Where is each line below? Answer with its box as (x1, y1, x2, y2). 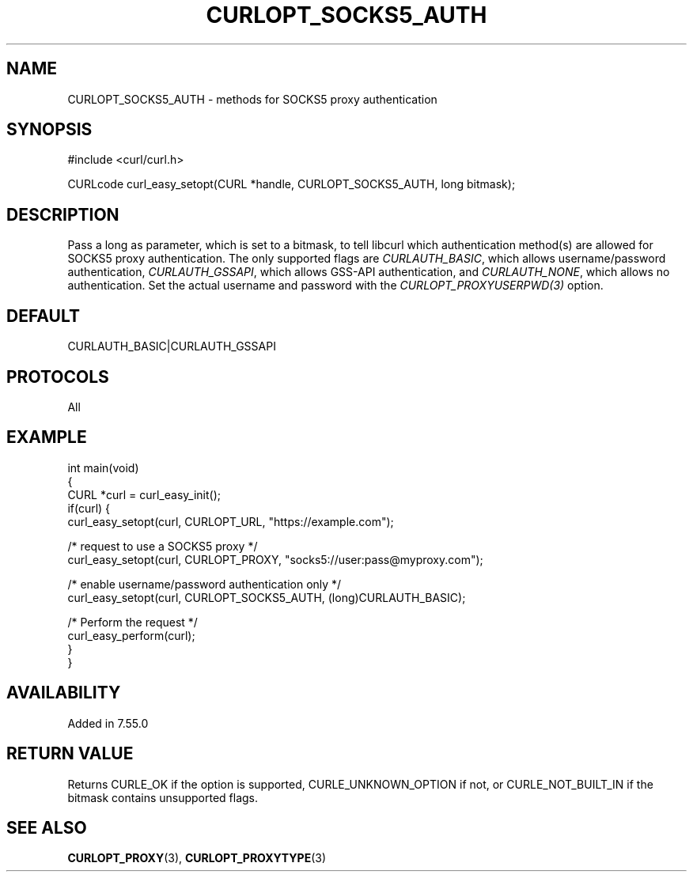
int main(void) (67, 460, 139, 475)
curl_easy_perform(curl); (67, 628, 195, 642)
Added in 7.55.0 (67, 716, 149, 730)
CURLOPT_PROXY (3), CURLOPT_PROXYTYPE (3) (67, 851, 327, 865)
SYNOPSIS (6, 119, 93, 140)
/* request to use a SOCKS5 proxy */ (67, 539, 258, 553)
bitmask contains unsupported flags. (67, 790, 259, 804)
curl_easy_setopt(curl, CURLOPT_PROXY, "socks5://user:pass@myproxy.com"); (67, 552, 483, 566)
